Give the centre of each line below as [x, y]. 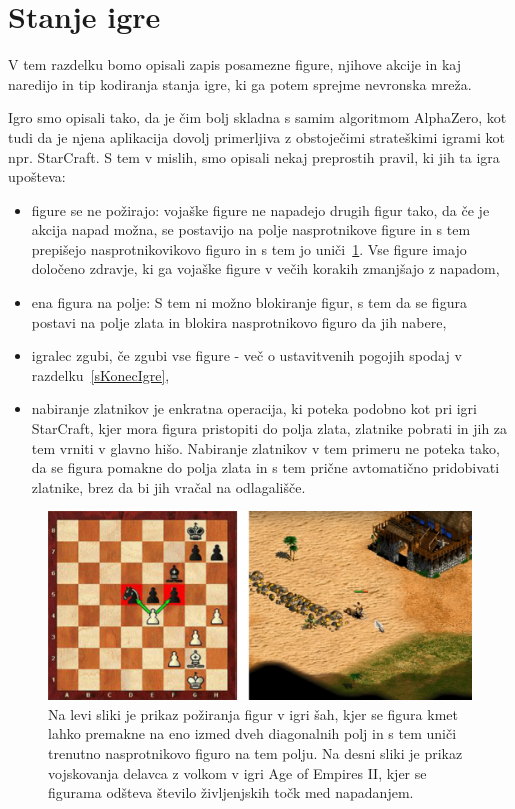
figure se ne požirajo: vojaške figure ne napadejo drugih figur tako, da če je [260, 209]
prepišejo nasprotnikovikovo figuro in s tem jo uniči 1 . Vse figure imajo [249, 248]
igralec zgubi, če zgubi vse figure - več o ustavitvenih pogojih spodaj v [246, 355]
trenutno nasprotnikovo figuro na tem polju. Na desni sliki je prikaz [255, 753]
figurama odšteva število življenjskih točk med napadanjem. [231, 792]
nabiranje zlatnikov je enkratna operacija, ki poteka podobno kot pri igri [254, 408]
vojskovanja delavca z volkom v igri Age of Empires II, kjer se [237, 772]
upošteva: [37, 176]
